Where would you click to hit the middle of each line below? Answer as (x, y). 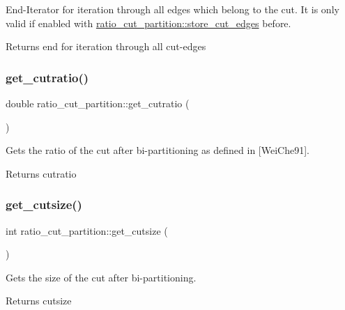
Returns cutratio (41, 173)
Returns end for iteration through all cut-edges (106, 46)
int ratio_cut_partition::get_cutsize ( (87, 230)
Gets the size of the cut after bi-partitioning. (101, 277)
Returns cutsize (39, 301)
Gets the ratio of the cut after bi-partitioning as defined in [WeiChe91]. (158, 150)
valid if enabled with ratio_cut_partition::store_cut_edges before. (148, 23)
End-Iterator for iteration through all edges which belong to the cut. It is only (172, 9)
